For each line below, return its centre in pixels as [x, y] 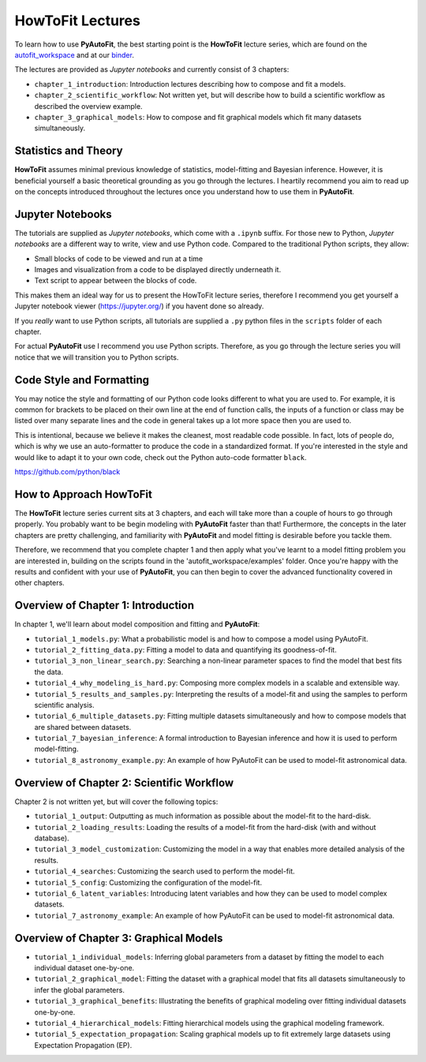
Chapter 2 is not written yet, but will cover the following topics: [116, 802]
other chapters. [39, 583]
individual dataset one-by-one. [84, 967]
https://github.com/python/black [67, 472]
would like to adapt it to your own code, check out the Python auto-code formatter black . [161, 457]
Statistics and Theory [69, 151]
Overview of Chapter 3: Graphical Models [119, 938]
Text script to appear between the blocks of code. [116, 281]
